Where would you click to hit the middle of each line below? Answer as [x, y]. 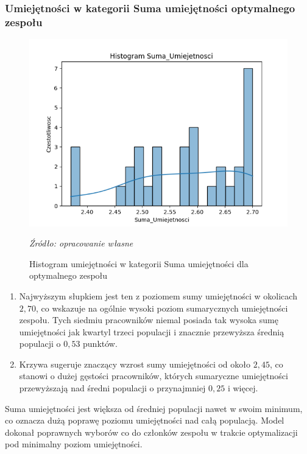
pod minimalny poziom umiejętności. [74, 444]
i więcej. [243, 388]
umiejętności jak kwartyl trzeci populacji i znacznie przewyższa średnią [152, 331]
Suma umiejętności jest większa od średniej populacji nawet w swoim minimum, [154, 408]
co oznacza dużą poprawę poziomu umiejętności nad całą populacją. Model [145, 420]
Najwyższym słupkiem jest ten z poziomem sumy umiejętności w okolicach [158, 295]
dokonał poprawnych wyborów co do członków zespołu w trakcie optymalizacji [151, 432]
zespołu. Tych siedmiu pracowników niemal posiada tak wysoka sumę [149, 320]
